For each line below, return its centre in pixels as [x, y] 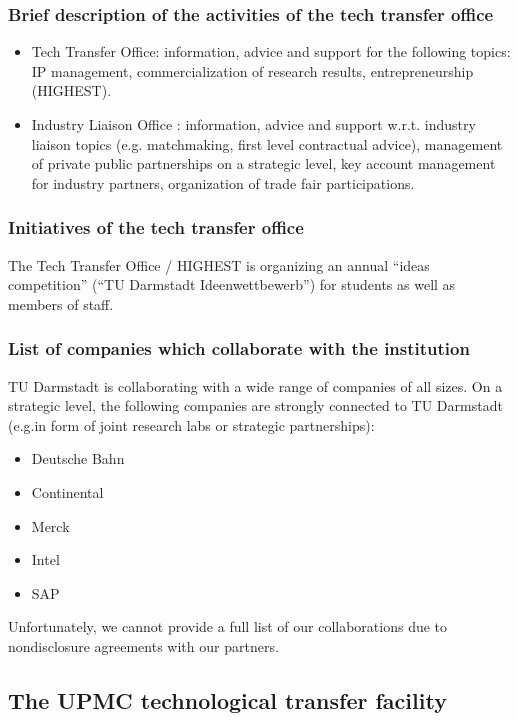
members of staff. [61, 303]
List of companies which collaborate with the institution [239, 348]
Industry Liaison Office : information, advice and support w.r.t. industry [253, 124]
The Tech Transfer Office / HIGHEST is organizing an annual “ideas [219, 264]
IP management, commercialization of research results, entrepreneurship [252, 70]
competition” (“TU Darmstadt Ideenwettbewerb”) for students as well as [232, 284]
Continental [67, 491]
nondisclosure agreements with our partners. [143, 645]
